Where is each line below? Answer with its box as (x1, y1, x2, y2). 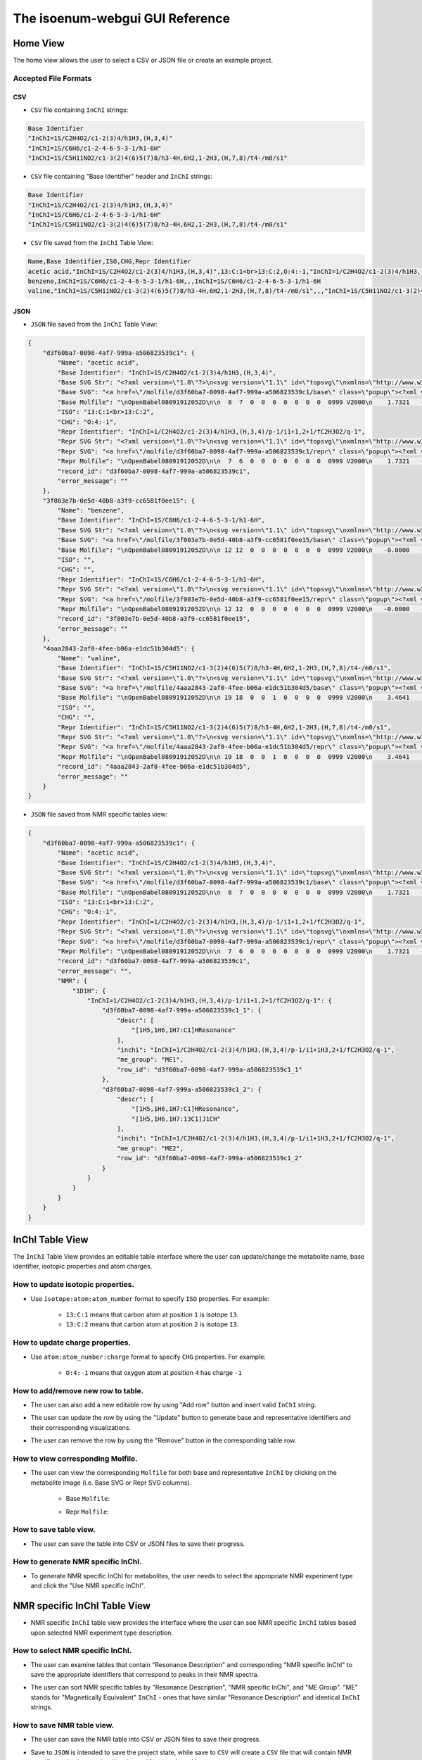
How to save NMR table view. (13, 1721, 115, 1730)
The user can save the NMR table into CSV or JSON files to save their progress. (30, 1735, 262, 1744)
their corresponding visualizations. (30, 1423, 132, 1432)
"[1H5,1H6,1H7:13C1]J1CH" (131, 1114, 221, 1123)
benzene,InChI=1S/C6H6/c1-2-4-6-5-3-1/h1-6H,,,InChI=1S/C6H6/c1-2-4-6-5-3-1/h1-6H (27, 277, 321, 285)
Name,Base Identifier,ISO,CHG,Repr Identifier (27, 258, 191, 265)
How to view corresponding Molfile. (13, 1454, 138, 1464)
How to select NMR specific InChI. (13, 1646, 132, 1656)
